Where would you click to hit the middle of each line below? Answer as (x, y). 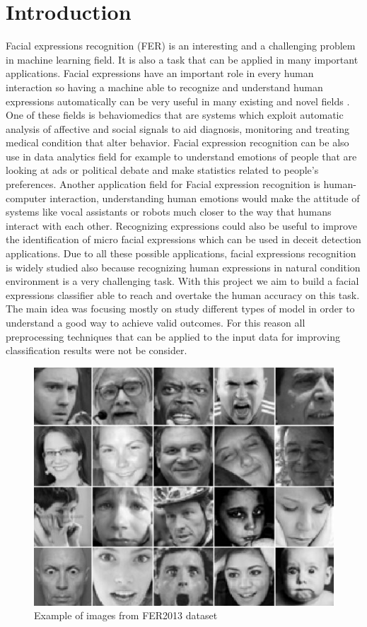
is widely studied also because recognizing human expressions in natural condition (183, 267)
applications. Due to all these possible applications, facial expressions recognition (181, 253)
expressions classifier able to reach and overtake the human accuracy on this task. (183, 294)
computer (26, 198)
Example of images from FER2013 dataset (126, 615)
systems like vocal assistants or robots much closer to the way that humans (169, 212)
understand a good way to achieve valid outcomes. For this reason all (156, 322)
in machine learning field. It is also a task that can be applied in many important (182, 59)
